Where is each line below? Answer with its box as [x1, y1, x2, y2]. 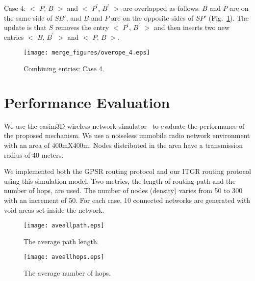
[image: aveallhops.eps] [24, 253, 104, 261]
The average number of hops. [24, 268, 111, 278]
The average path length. [24, 236, 99, 246]
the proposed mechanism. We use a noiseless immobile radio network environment [4, 130, 250, 140]
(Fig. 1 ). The [208, 12, 249, 23]
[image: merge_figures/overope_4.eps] [24, 49, 150, 56]
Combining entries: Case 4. [24, 63, 104, 74]
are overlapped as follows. [123, 3, 200, 13]
